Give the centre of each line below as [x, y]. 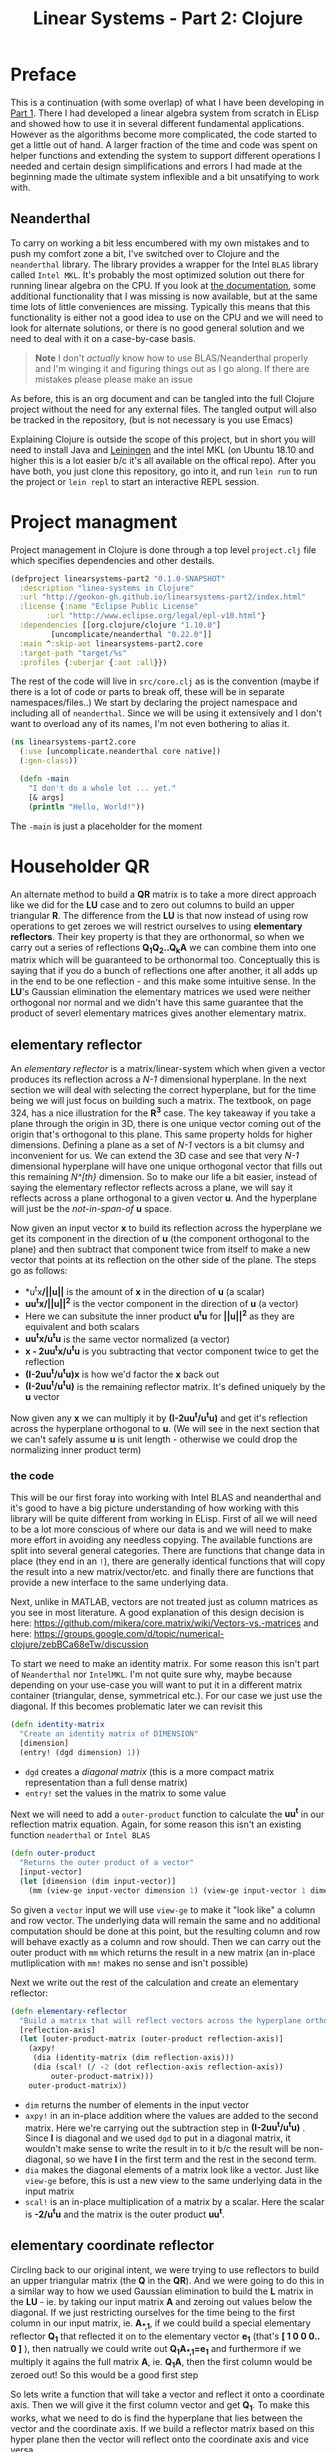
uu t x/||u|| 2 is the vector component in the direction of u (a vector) [161, 1303]
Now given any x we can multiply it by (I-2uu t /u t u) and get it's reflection [159, 1417]
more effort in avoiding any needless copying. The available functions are [161, 1540]
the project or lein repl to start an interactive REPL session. [135, 481]
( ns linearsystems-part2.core [73, 742]
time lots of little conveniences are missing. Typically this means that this [160, 306]
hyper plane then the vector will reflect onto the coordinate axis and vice [160, 2439]
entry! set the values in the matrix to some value [125, 1793]
